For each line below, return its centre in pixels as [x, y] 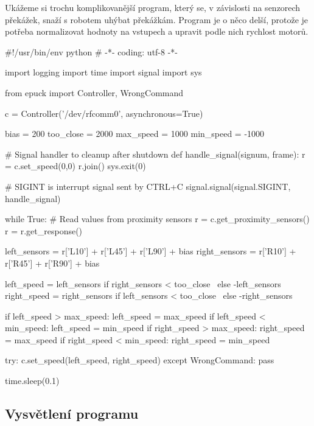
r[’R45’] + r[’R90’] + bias [52, 263]
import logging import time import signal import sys [103, 72]
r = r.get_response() [44, 230]
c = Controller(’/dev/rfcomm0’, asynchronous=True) [104, 113]
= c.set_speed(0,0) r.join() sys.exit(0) [75, 166]
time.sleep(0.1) [32, 381]
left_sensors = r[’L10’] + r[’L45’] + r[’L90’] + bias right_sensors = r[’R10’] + [151, 251]
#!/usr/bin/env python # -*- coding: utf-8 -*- [92, 51]
